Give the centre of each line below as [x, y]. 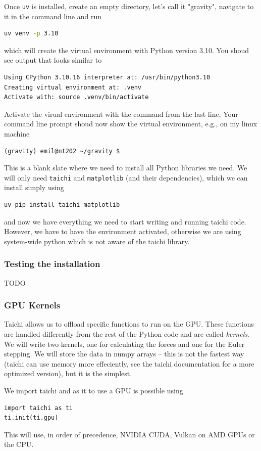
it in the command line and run [53, 16]
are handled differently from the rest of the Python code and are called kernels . [127, 334]
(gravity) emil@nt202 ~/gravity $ [62, 151]
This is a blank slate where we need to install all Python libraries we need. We [126, 168]
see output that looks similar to [53, 60]
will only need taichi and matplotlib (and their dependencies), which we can [126, 177]
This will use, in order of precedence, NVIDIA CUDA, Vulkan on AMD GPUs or [129, 434]
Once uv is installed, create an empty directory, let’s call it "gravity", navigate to [129, 6]
